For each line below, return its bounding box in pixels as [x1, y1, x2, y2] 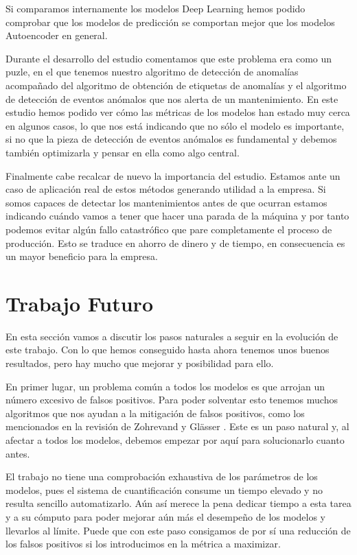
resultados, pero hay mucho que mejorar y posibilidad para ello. [5, 356, 274, 370]
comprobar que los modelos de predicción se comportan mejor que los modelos [5, 14, 335, 29]
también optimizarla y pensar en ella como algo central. [5, 145, 240, 159]
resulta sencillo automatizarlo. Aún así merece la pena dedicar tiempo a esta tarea [5, 496, 352, 510]
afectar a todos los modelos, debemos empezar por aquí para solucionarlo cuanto [5, 432, 345, 447]
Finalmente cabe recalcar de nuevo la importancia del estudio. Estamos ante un [5, 168, 341, 182]
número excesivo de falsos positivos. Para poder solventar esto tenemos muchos [5, 392, 338, 407]
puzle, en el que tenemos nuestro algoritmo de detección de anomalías [5, 64, 299, 79]
